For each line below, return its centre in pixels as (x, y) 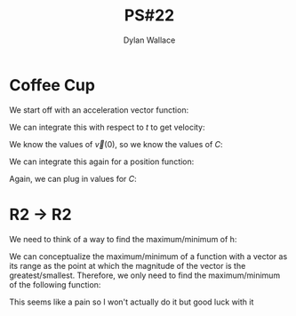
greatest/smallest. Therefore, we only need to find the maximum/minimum (145, 275)
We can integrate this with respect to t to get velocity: (108, 127)
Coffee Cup (52, 85)
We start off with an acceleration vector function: (99, 110)
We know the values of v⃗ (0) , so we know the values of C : (116, 144)
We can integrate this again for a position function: (102, 162)
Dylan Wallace (149, 40)
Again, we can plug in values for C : (73, 178)
